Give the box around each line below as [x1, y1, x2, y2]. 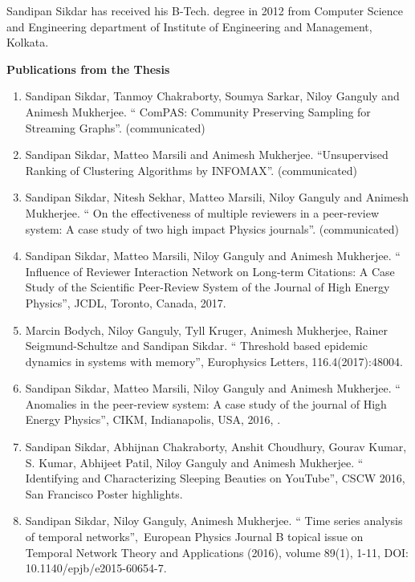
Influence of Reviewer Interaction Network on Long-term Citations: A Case [25, 263, 395, 279]
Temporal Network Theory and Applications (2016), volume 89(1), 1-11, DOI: [25, 543, 409, 560]
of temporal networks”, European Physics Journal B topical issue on [25, 528, 364, 545]
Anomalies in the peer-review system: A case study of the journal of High [25, 395, 387, 412]
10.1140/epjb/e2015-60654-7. [25, 560, 167, 576]
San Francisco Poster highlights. [25, 485, 183, 502]
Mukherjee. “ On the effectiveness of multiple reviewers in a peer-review [25, 204, 379, 221]
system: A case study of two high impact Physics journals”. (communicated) [25, 220, 399, 237]
